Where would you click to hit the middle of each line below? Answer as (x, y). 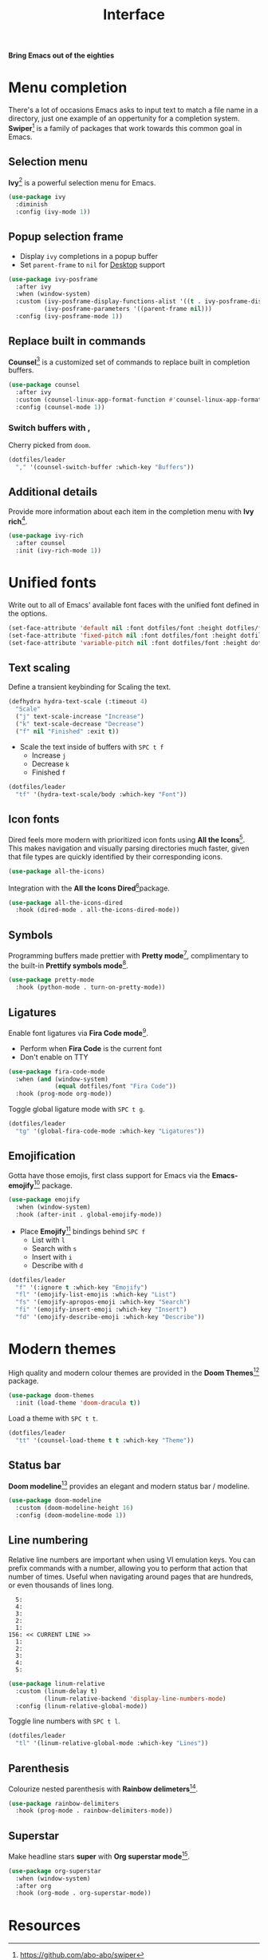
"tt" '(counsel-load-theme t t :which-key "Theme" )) (105, 1440)
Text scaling (39, 668)
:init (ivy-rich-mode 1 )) (59, 551)
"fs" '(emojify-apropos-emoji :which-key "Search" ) (103, 1302)
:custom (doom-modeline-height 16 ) (75, 1508)
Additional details (53, 492)
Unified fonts (53, 583)
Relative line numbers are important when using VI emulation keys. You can (132, 1560)
